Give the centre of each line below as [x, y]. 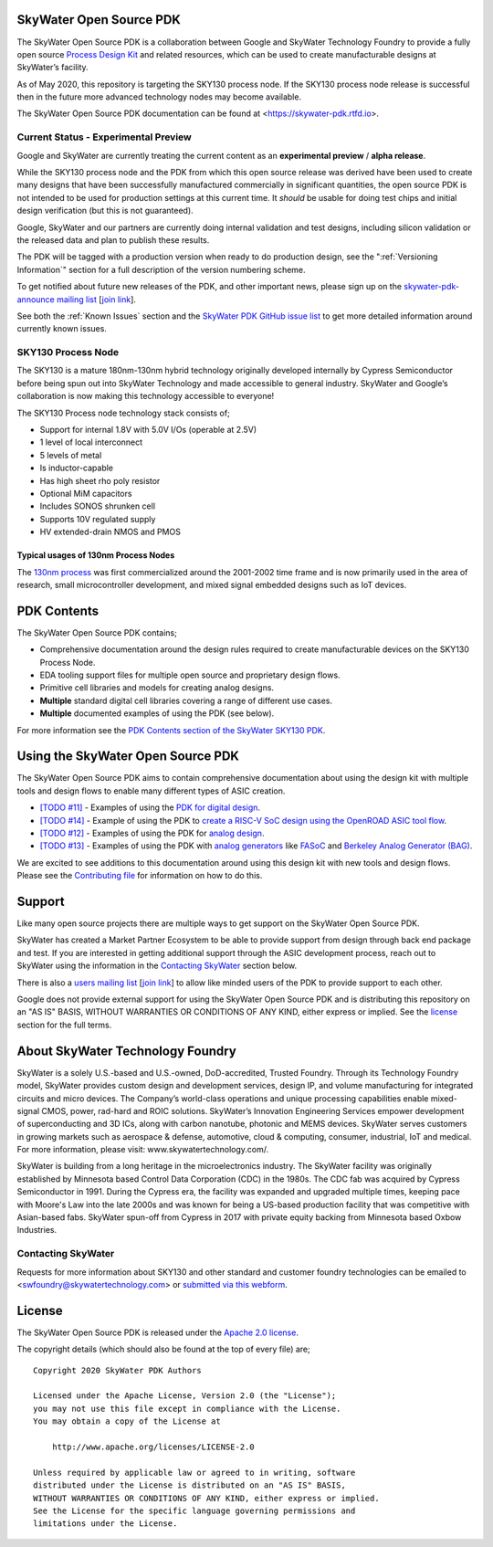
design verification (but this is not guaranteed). [105, 211]
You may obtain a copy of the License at [127, 1421]
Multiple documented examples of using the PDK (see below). [157, 713]
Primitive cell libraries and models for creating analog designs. [157, 688]
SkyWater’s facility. [52, 68]
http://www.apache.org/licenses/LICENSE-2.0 [153, 1447]
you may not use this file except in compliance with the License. [187, 1408]
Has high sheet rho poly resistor [100, 480]
